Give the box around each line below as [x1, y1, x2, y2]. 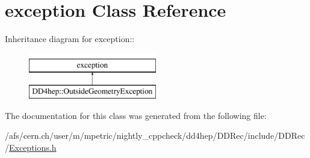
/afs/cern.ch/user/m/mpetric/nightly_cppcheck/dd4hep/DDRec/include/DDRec [5, 129, 305, 142]
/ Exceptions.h [5, 141, 57, 154]
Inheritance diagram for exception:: [5, 32, 135, 45]
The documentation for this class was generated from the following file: [5, 109, 267, 121]
